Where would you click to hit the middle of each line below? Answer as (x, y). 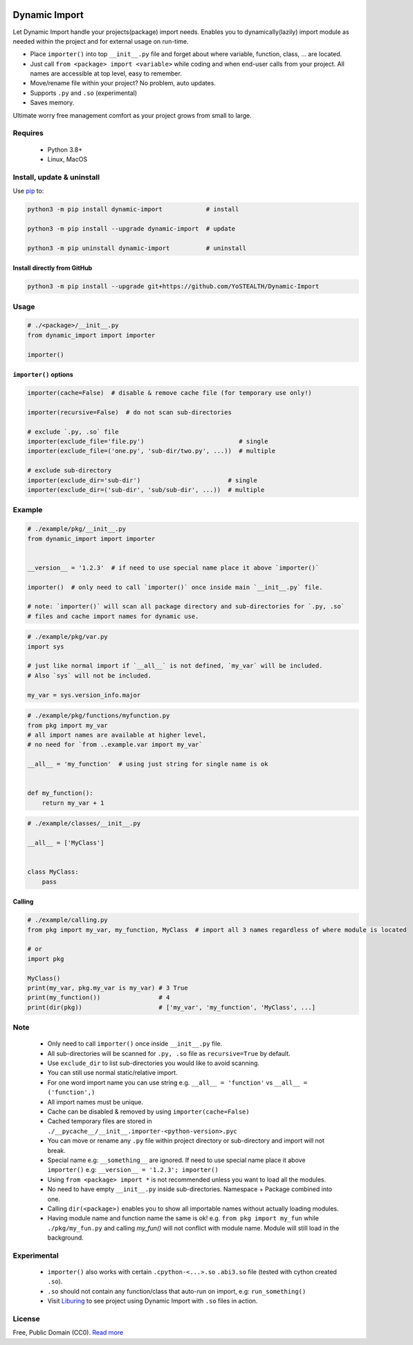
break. (56, 1150)
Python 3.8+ (65, 150)
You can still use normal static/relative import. (112, 1073)
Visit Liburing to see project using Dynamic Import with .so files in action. (153, 1301)
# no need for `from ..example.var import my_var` (115, 745)
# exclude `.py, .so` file (73, 432)
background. (66, 1238)
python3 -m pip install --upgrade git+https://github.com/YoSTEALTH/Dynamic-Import (173, 287)
